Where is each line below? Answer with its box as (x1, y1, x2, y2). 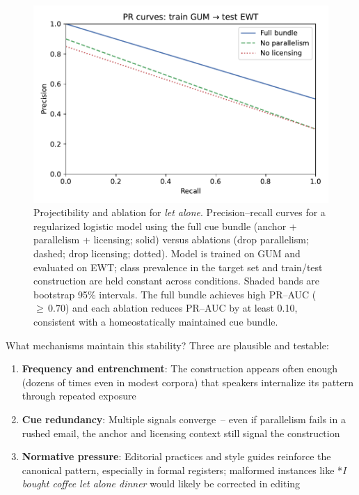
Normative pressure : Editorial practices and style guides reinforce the (22, 449, 331, 464)
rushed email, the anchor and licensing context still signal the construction (22, 425, 340, 440)
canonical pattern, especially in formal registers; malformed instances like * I (22, 462, 346, 477)
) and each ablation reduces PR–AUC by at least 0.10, (65, 300, 298, 315)
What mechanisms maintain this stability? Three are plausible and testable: (6, 337, 329, 352)
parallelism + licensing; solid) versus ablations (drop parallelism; (33, 232, 309, 247)
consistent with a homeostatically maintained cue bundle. (33, 314, 278, 328)
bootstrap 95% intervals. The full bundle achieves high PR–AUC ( (33, 287, 317, 301)
